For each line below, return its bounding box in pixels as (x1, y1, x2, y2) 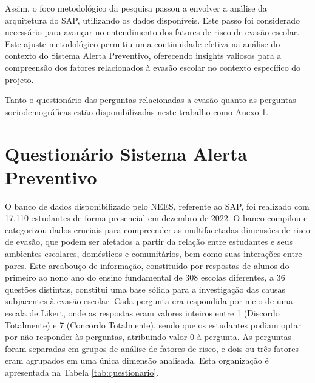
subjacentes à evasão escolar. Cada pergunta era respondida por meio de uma (5, 295, 293, 307)
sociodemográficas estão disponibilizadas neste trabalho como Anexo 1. (5, 105, 269, 118)
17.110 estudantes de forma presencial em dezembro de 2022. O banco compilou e (5, 211, 308, 224)
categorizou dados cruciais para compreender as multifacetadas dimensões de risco (5, 223, 310, 236)
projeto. (5, 73, 34, 85)
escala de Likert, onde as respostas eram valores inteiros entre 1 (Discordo (5, 307, 280, 319)
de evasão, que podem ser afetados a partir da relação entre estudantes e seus (5, 235, 293, 248)
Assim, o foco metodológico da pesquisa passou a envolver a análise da (5, 2, 267, 14)
